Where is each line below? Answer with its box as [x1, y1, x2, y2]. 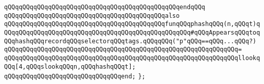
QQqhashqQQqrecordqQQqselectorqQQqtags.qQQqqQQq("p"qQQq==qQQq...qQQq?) [4, 37, 256, 45]
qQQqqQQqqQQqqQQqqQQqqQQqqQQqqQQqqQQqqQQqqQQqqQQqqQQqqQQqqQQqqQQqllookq [4, 54, 260, 62]
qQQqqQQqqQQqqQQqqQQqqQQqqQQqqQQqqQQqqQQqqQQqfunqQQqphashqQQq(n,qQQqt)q [4, 20, 260, 28]
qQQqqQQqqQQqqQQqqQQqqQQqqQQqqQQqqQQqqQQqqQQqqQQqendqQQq [4, 4, 205, 11]
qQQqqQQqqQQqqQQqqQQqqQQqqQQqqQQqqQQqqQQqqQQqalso [4, 12, 180, 19]
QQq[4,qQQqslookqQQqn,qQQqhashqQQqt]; [4, 63, 136, 70]
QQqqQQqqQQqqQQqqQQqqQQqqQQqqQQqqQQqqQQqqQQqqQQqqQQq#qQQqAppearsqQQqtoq [4, 29, 260, 36]
